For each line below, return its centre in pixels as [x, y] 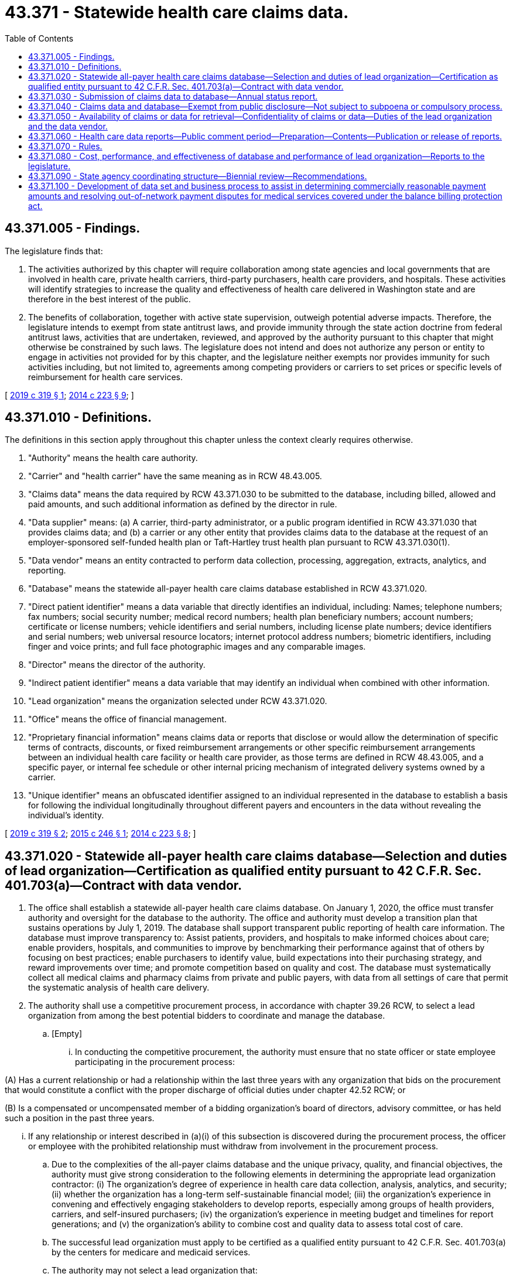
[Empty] [67, 1034]
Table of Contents [39, 38]
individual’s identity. [66, 815]
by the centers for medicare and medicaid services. [151, 1252]
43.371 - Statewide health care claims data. [177, 12]
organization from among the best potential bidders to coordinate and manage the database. [207, 1016]
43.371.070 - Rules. [65, 146]
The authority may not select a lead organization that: [155, 1271]
